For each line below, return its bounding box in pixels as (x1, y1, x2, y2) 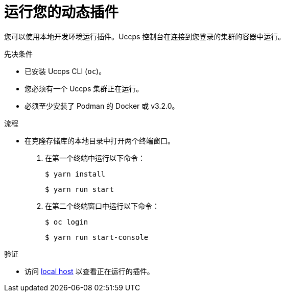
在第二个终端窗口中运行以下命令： (45, 201, 159, 210)
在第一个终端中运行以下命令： (45, 153, 145, 162)
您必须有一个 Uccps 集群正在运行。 (25, 84, 144, 93)
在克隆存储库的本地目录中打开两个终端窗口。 (25, 136, 175, 145)
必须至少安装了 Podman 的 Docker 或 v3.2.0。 (25, 101, 179, 110)
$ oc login (45, 217, 88, 226)
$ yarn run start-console (45, 233, 149, 241)
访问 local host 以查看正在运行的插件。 (25, 266, 154, 276)
